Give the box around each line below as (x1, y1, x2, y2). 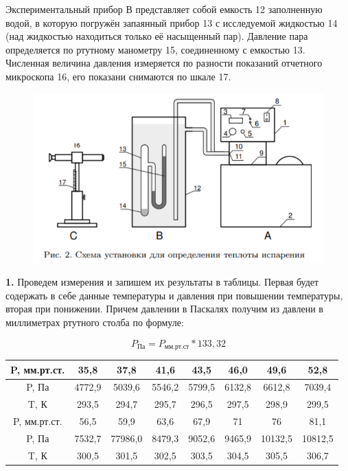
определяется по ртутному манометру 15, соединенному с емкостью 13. (5, 42, 305, 56)
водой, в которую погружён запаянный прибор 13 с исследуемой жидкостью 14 (5, 15, 338, 30)
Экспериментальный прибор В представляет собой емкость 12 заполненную (5, 2, 323, 16)
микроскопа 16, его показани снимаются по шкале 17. (5, 69, 231, 83)
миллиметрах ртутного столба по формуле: (5, 314, 184, 329)
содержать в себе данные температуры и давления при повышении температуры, (5, 288, 343, 302)
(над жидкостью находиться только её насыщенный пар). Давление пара (5, 29, 308, 43)
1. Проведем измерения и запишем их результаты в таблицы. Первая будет (5, 275, 319, 289)
